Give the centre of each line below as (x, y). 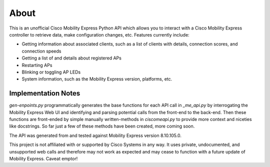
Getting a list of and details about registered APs (72, 58)
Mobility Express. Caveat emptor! (43, 158)
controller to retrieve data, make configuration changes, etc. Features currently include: (99, 34)
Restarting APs (37, 65)
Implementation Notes (45, 93)
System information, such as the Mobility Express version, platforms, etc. (97, 79)
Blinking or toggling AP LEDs (51, 72)
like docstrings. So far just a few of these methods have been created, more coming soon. (102, 126)
